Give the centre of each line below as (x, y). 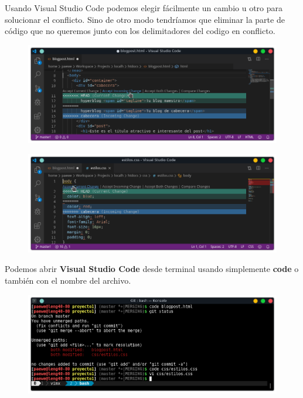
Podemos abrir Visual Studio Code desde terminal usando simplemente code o (152, 269)
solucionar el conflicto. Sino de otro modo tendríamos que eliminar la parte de (145, 19)
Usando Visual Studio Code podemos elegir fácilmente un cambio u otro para (144, 8)
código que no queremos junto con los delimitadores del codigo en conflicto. (140, 31)
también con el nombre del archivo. (68, 280)
